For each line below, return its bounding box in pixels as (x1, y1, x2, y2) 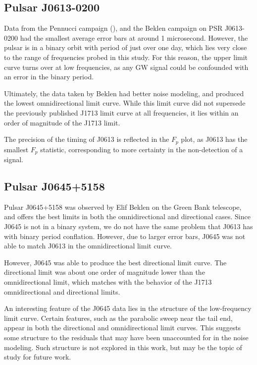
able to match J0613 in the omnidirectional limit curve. (4, 241, 172, 251)
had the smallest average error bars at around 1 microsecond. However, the (20, 32, 248, 43)
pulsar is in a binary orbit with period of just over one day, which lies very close (4, 42, 247, 53)
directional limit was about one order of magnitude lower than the (4, 267, 205, 277)
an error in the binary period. (4, 71, 94, 82)
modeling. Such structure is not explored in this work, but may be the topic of (4, 342, 242, 352)
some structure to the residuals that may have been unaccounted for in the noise (4, 332, 249, 342)
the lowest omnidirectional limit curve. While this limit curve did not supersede (4, 98, 246, 108)
